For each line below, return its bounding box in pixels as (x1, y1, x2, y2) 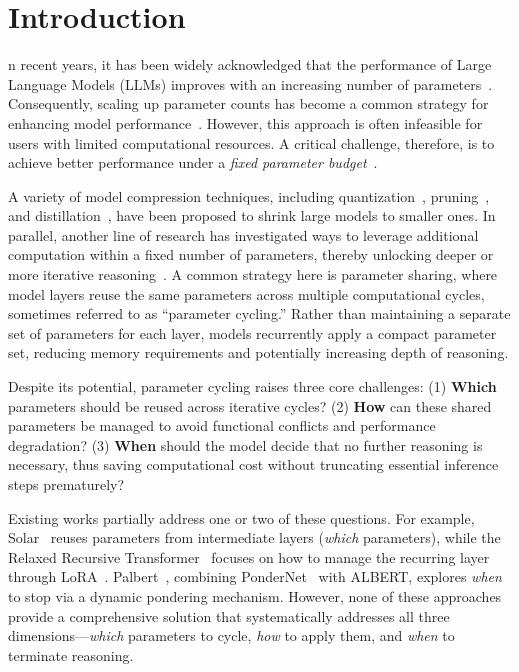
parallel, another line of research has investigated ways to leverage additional (8, 224, 479, 245)
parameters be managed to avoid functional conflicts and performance (8, 415, 436, 436)
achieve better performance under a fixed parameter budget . (8, 152, 378, 173)
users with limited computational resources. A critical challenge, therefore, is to (8, 132, 495, 153)
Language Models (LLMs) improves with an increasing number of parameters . (8, 73, 493, 94)
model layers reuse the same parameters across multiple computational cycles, (8, 283, 485, 304)
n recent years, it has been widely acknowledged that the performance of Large (8, 54, 492, 75)
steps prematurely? (8, 474, 125, 494)
